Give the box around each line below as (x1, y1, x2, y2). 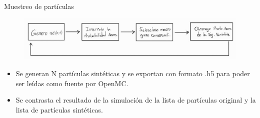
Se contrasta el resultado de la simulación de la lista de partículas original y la (15, 95, 256, 105)
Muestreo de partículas (4, 1, 74, 11)
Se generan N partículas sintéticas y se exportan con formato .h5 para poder (15, 68, 250, 78)
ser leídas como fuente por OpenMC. (15, 78, 128, 88)
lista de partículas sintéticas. (15, 104, 103, 115)
